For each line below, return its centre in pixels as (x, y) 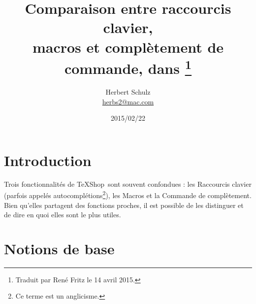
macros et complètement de (128, 47)
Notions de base (59, 248)
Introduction (48, 160)
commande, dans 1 (128, 67)
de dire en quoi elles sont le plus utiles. (63, 215)
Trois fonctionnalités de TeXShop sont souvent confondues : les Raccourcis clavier (128, 184)
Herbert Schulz (128, 92)
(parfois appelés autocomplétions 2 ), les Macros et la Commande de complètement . (128, 194)
